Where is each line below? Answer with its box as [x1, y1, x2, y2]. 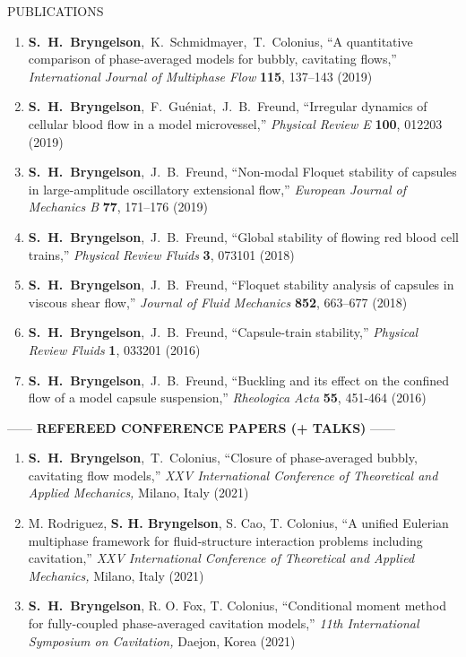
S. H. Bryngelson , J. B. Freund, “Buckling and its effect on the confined [28, 370, 450, 389]
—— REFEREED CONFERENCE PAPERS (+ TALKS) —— [7, 418, 396, 437]
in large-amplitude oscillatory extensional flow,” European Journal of [28, 179, 406, 198]
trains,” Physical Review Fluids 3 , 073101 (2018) [28, 245, 295, 264]
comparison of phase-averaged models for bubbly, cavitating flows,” [28, 49, 397, 68]
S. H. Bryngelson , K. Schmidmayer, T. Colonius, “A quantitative [28, 31, 413, 50]
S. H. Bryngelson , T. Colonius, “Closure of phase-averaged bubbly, [28, 448, 418, 467]
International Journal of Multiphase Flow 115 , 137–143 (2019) [28, 66, 373, 85]
